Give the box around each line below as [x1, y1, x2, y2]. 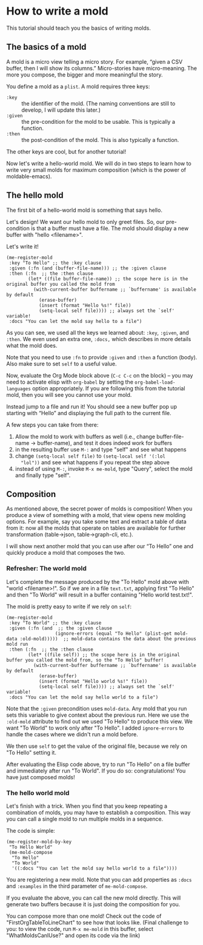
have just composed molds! [6, 773, 75, 781]
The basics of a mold [6, 42, 87, 52]
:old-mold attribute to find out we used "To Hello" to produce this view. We [6, 717, 193, 725]
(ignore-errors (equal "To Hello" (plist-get [55, 630, 172, 637]
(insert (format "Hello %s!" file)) [38, 302, 131, 308]
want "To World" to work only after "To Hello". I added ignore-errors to [6, 724, 184, 731]
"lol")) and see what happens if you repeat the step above [21, 458, 170, 466]
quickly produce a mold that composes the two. [6, 549, 125, 557]
